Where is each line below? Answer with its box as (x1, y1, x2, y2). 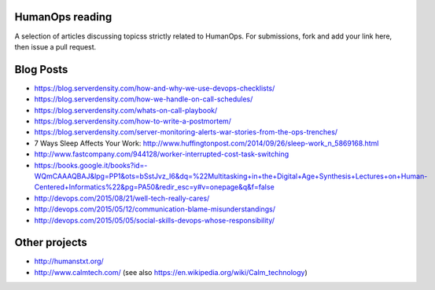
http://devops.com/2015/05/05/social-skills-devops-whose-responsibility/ (34, 215, 275, 225)
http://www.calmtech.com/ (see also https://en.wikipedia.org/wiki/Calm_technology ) (34, 267, 308, 277)
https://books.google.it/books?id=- (34, 160, 148, 170)
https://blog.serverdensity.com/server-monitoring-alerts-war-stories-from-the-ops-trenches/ (34, 127, 338, 137)
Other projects (14, 236, 88, 249)
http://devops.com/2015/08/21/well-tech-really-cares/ (34, 193, 210, 203)
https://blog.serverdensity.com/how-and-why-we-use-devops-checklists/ (34, 83, 275, 93)
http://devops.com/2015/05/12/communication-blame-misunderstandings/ (34, 204, 275, 214)
